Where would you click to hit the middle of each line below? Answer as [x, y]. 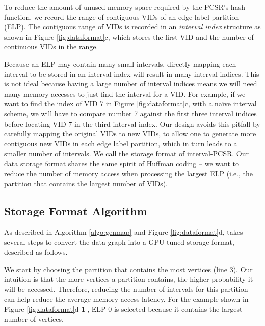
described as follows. [36, 252]
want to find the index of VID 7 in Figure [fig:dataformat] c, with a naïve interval [130, 103]
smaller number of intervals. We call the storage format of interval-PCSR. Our [127, 153]
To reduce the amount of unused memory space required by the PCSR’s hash [125, 7]
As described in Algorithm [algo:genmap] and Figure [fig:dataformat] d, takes [124, 232]
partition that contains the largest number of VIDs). [86, 183]
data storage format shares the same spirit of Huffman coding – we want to [122, 163]
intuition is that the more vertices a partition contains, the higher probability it [129, 279]
